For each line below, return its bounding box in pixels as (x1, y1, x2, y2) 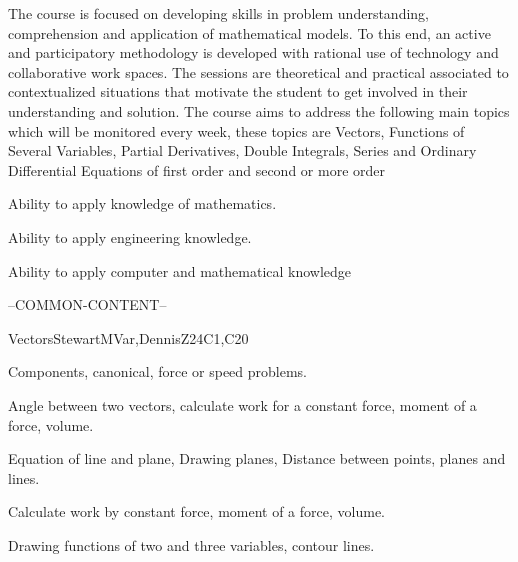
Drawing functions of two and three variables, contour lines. (8, 534, 375, 555)
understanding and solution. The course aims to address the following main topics (8, 100, 510, 121)
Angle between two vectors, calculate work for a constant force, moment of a (8, 394, 477, 415)
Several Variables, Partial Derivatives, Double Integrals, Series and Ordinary (8, 140, 477, 161)
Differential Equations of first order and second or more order (8, 159, 386, 180)
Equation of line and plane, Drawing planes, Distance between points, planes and (8, 448, 506, 469)
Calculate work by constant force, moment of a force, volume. (8, 501, 385, 522)
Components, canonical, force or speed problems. (8, 361, 308, 382)
